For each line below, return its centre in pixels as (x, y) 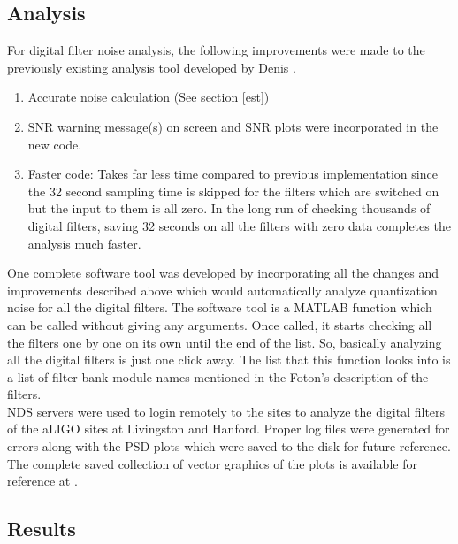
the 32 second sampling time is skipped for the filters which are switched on (233, 191)
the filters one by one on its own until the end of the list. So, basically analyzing (225, 342)
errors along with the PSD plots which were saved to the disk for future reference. (229, 446)
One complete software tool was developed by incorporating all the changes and (223, 273)
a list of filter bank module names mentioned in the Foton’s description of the (218, 376)
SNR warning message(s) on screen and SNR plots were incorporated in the (233, 126)
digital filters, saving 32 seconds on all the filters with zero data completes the (239, 225)
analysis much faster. (84, 243)
